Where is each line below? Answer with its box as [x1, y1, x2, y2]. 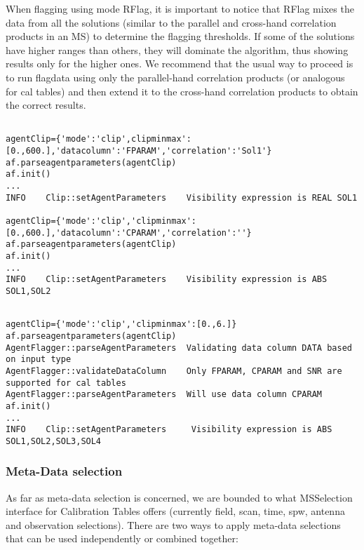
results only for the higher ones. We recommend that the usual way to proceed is [6, 56, 353, 71]
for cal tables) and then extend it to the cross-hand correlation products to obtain [6, 83, 358, 98]
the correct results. [6, 98, 86, 112]
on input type [6, 354, 72, 365]
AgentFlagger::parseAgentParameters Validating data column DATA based [6, 342, 352, 353]
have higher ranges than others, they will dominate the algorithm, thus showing [6, 42, 349, 57]
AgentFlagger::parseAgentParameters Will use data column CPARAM [6, 389, 323, 400]
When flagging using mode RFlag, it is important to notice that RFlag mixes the [6, 1, 354, 15]
